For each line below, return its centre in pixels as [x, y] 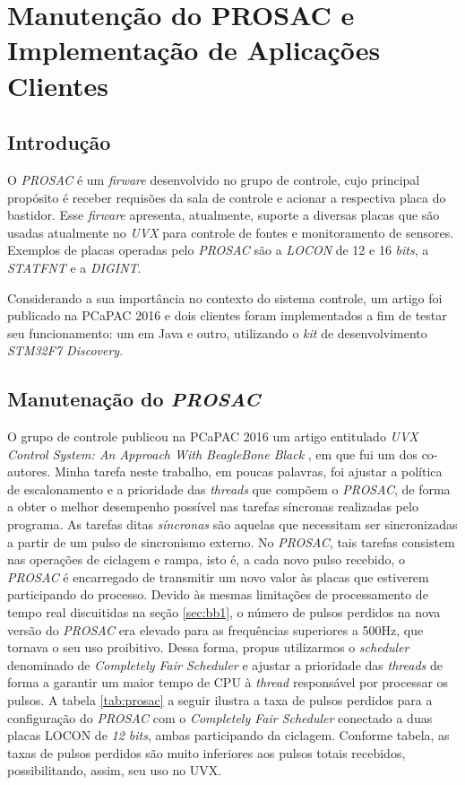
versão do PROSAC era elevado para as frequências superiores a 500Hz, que [215, 629]
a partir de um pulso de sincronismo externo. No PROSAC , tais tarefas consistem [231, 541]
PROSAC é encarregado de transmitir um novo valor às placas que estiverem [218, 576]
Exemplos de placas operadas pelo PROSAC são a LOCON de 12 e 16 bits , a [218, 250]
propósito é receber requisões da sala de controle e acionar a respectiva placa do [227, 197]
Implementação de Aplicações [194, 50]
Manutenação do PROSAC [134, 399]
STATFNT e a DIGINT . [74, 267]
